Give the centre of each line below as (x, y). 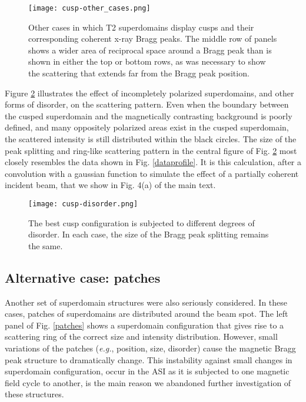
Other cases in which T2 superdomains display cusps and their (141, 27)
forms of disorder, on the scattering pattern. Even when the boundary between (147, 104)
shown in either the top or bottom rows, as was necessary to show (147, 61)
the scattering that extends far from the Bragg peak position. (139, 73)
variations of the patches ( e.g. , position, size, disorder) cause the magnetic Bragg (150, 348)
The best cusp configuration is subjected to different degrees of (142, 222)
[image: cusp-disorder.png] (83, 204)
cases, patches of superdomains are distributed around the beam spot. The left (147, 314)
